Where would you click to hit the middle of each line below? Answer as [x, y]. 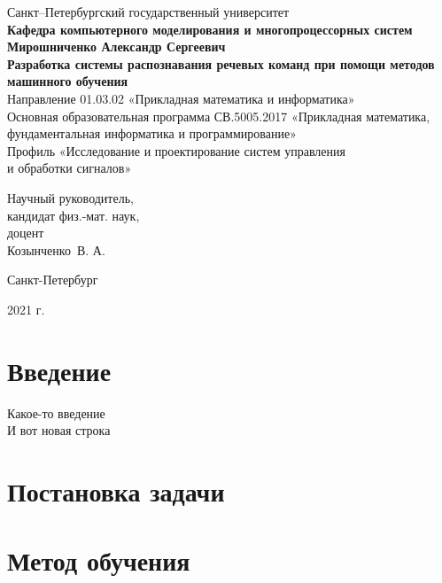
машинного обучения [68, 81]
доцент [26, 233]
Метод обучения [99, 560]
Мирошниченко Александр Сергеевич [116, 47]
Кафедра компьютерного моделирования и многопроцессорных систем [210, 29]
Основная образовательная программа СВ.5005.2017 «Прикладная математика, [219, 116]
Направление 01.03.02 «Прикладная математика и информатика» [181, 98]
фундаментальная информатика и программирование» [152, 133]
